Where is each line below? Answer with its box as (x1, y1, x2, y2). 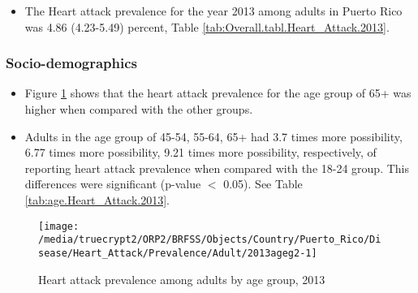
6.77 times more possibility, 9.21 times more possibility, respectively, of (24, 144, 377, 161)
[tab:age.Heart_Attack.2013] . (24, 191, 170, 208)
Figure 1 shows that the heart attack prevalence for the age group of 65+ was (24, 84, 412, 101)
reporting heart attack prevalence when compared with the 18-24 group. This (24, 159, 409, 176)
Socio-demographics (6, 53, 138, 73)
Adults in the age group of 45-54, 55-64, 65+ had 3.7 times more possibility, (24, 127, 403, 144)
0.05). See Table (223, 175, 303, 192)
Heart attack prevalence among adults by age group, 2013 (38, 270, 325, 287)
